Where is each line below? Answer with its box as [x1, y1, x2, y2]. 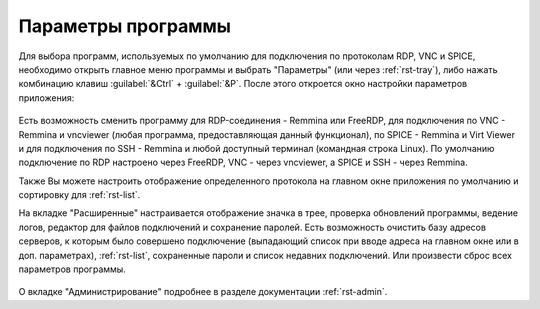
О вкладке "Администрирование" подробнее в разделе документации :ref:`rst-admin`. [18, 286, 388, 298]
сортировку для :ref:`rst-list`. [18, 189, 141, 201]
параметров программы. [18, 263, 127, 275]
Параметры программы [18, 15, 232, 37]
